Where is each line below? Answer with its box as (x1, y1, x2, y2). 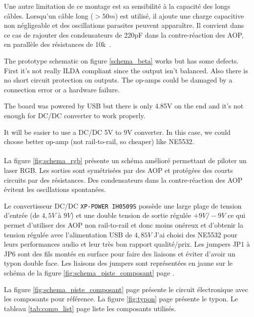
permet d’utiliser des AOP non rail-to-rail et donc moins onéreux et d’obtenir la (4, 219, 243, 230)
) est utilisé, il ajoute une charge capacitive (115, 10, 244, 21)
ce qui (228, 210, 246, 220)
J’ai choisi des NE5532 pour (154, 229, 237, 239)
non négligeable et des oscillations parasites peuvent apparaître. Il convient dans (4, 20, 244, 30)
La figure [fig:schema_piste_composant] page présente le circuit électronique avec (4, 284, 248, 294)
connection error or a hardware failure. (4, 84, 120, 94)
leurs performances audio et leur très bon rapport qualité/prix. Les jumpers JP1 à (4, 239, 250, 249)
